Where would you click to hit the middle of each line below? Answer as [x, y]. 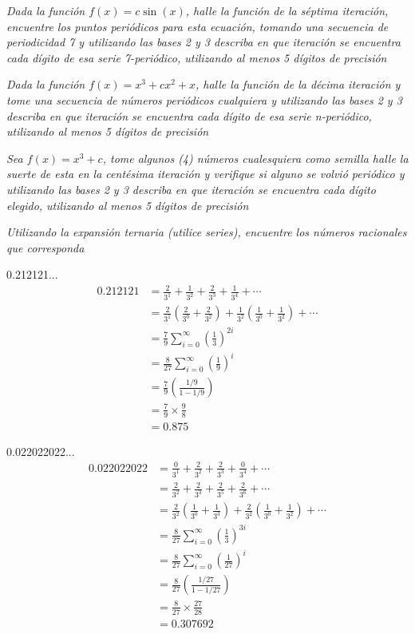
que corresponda [45, 247]
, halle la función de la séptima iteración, [287, 10]
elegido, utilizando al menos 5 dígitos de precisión [128, 205]
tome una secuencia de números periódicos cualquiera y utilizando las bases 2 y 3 [204, 99]
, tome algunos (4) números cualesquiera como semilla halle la [255, 158]
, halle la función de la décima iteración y [298, 84]
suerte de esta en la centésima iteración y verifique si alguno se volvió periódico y [206, 174]
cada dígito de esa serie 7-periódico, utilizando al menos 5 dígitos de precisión [197, 57]
